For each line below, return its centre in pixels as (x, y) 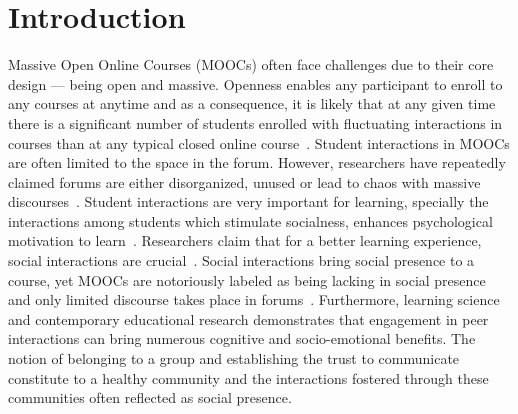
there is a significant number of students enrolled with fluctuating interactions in (255, 122)
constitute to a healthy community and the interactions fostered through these (248, 377)
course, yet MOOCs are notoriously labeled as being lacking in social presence (247, 279)
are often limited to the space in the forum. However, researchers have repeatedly (257, 162)
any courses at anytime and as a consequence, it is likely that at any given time (252, 103)
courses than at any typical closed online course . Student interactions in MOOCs (259, 142)
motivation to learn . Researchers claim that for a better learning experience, (245, 240)
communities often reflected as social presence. (150, 397)
